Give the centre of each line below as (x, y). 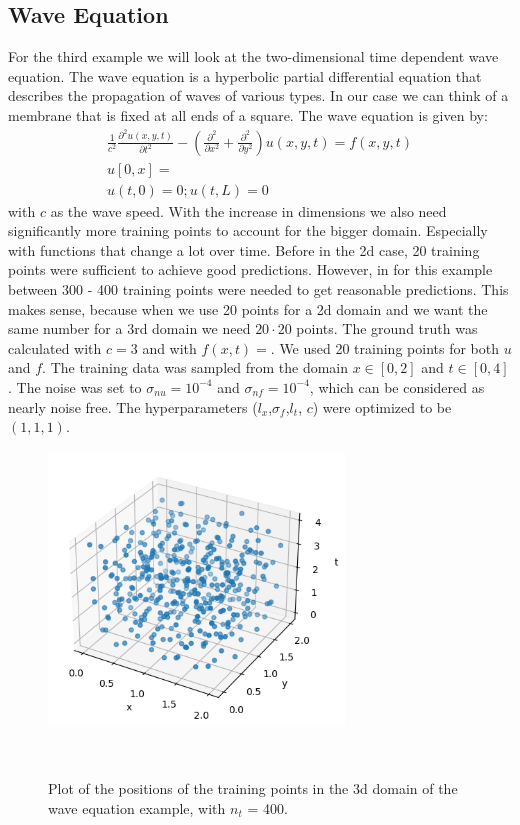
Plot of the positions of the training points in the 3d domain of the (253, 787)
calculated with (55, 347)
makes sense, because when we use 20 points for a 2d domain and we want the (248, 308)
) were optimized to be (382, 406)
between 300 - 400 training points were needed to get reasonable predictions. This (258, 288)
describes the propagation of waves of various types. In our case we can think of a (258, 95)
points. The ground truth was (387, 328)
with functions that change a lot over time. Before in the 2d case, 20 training (244, 249)
